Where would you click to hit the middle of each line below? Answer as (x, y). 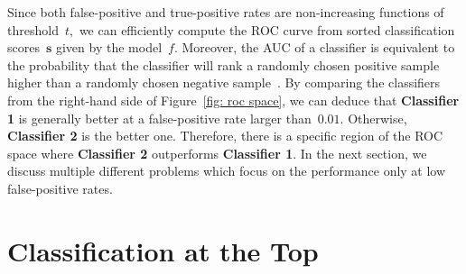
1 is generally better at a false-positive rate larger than (159, 118)
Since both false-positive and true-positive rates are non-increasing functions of (226, 12)
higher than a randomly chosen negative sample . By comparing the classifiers (224, 82)
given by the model (109, 47)
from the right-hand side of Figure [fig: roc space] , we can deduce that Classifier (233, 100)
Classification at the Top (163, 250)
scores (23, 47)
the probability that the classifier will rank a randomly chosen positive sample (224, 64)
